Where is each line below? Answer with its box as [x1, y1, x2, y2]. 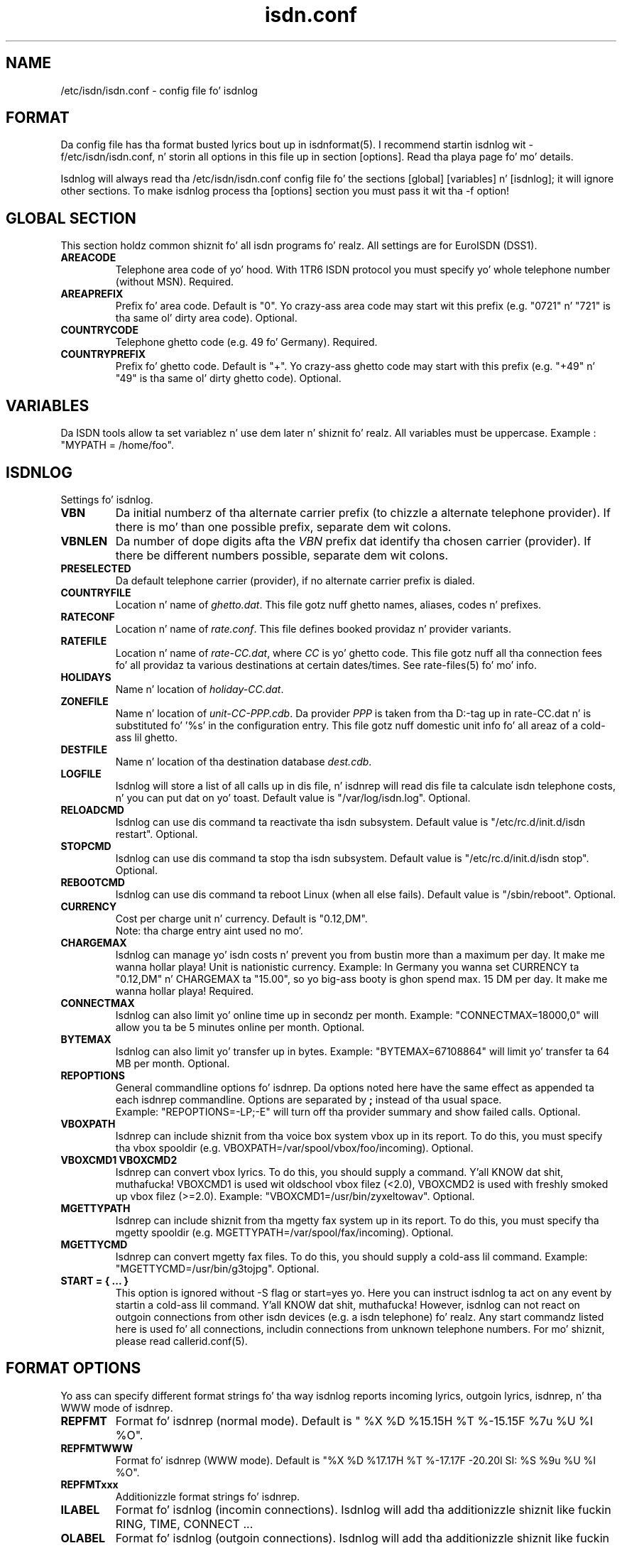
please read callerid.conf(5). [115, 1334, 248, 1347]
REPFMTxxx [60, 1478, 119, 1490]
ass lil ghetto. [115, 731, 178, 743]
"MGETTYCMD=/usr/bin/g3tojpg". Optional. [115, 1262, 320, 1275]
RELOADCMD [60, 803, 124, 816]
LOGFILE [60, 767, 102, 780]
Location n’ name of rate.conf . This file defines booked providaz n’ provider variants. [115, 622, 511, 635]
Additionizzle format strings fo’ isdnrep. [115, 1490, 300, 1503]
